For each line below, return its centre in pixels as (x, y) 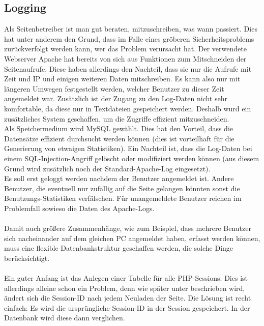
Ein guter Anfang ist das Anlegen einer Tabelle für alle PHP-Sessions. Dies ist (126, 278)
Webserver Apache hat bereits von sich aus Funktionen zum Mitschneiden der (125, 58)
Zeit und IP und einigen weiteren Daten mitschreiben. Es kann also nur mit (122, 79)
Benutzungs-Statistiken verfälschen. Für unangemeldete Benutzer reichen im (123, 198)
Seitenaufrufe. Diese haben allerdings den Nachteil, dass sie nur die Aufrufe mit (128, 68)
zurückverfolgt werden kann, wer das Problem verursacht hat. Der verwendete (125, 49)
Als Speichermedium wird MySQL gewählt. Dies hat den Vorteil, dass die (119, 128)
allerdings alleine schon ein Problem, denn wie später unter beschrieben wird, (125, 288)
